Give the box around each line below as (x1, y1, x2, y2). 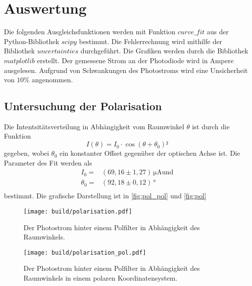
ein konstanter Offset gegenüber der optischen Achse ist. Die (59, 148, 240, 158)
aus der (206, 26, 229, 37)
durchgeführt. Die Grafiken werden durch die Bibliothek (80, 46, 249, 56)
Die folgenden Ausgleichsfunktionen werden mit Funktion (4, 26, 176, 37)
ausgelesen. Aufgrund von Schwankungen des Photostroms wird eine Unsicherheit (4, 65, 248, 75)
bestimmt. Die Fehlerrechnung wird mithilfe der (79, 36, 222, 46)
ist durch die (192, 121, 230, 131)
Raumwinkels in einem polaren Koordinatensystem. (23, 273, 178, 283)
